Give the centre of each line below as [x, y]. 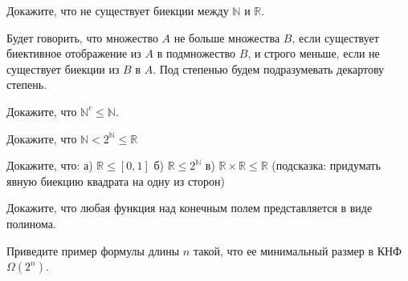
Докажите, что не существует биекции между [118, 10]
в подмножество [196, 53]
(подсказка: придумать [326, 165]
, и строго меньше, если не [314, 53]
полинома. [31, 223]
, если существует [335, 37]
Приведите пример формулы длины [93, 250]
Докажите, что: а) [50, 165]
